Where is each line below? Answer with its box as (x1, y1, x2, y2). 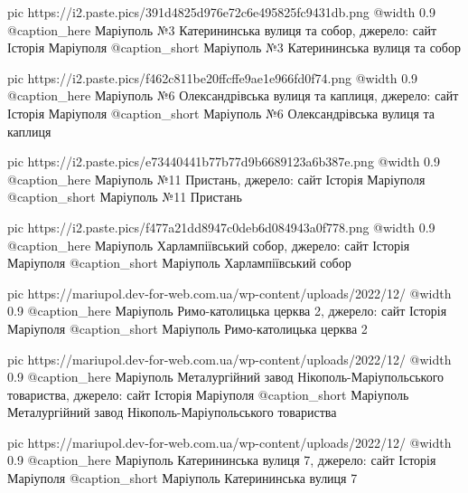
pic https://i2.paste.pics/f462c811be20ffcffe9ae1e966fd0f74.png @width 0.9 (7, 68, 418, 87)
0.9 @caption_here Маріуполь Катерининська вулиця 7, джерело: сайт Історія (7, 450, 436, 469)
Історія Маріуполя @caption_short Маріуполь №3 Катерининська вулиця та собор (7, 38, 461, 57)
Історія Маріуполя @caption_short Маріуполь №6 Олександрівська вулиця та (7, 103, 435, 122)
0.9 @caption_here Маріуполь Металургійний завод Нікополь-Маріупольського (7, 367, 445, 386)
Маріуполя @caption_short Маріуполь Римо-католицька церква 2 (7, 318, 368, 337)
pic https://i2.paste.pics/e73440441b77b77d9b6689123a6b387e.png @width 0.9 (7, 152, 441, 171)
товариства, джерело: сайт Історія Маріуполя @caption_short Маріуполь (7, 384, 409, 403)
